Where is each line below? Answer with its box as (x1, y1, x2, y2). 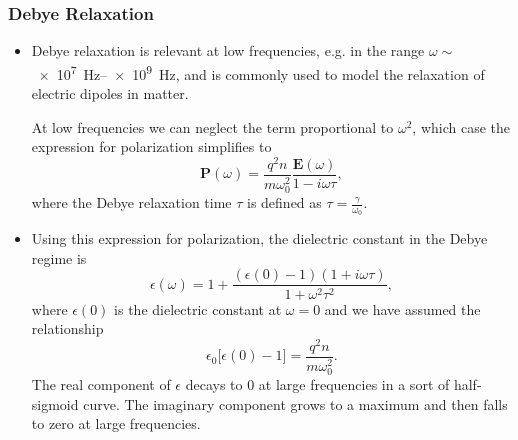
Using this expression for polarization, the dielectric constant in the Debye (31, 228, 488, 249)
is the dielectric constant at (114, 298, 282, 319)
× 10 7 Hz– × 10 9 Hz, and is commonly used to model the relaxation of (38, 60, 485, 84)
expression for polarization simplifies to (31, 136, 272, 157)
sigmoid (31, 393, 79, 414)
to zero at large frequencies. (31, 413, 201, 434)
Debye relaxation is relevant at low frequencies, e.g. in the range (31, 40, 425, 61)
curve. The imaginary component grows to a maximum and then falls (83, 393, 508, 414)
